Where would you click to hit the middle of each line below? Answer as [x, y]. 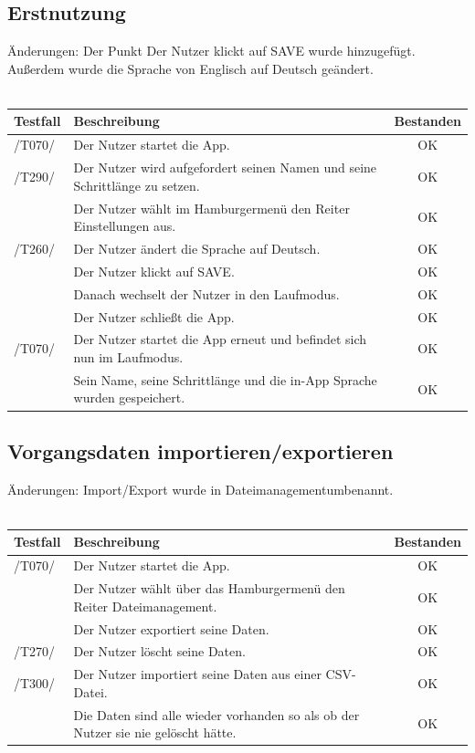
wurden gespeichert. [129, 397]
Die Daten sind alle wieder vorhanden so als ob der [216, 714]
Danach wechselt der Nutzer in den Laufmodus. [206, 293]
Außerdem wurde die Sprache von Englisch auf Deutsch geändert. [190, 68]
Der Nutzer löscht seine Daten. [159, 651]
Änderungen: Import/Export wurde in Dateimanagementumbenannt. [201, 489]
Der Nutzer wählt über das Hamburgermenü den [209, 588]
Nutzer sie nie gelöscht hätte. [155, 732]
